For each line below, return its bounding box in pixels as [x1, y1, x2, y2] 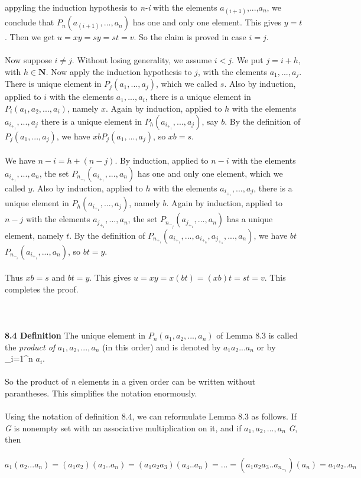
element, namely [5, 229, 64, 241]
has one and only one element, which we [137, 167, 283, 179]
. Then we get [5, 31, 55, 43]
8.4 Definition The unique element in [5, 329, 146, 342]
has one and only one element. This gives [132, 16, 282, 28]
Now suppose [5, 54, 52, 66]
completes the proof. [5, 282, 79, 295]
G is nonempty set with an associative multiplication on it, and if [5, 421, 242, 434]
